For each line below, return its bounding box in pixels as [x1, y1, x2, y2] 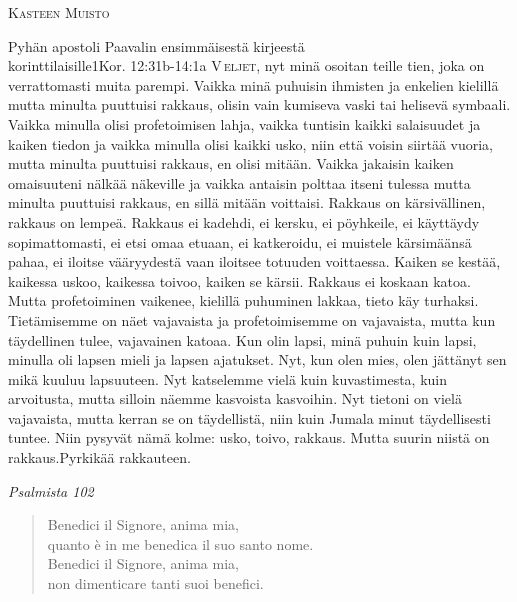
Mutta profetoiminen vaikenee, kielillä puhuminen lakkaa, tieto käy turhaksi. [8, 290, 479, 311]
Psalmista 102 [8, 480, 94, 501]
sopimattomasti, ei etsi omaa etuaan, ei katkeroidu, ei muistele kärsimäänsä [8, 231, 472, 252]
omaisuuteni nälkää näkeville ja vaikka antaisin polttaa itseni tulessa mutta [8, 172, 471, 193]
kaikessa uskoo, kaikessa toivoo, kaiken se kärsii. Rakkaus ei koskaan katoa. [8, 270, 471, 291]
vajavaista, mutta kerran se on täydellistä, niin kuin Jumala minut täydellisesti [8, 407, 491, 428]
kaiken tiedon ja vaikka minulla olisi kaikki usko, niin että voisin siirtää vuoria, [8, 133, 493, 154]
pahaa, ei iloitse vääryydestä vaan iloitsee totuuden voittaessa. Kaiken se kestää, [8, 251, 501, 272]
